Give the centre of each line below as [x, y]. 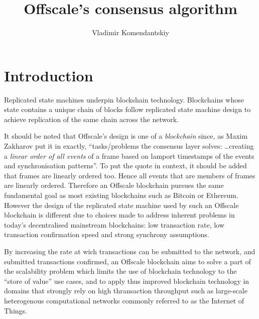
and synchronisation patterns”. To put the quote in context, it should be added [125, 166]
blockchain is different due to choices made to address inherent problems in [119, 215]
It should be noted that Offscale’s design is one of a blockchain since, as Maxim [126, 136]
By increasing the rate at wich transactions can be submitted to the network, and [130, 251]
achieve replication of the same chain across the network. [91, 119]
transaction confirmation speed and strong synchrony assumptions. [107, 234]
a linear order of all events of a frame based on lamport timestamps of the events [129, 155]
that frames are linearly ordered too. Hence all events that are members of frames [130, 175]
